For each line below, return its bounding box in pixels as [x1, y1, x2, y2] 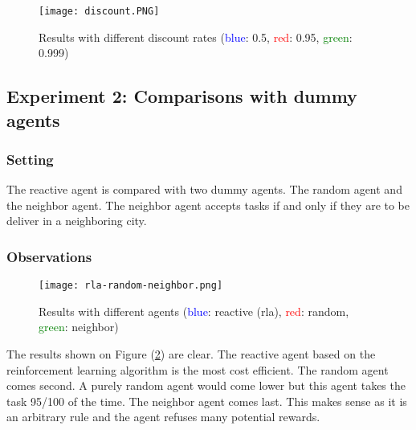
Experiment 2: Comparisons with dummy [6, 84, 357, 109]
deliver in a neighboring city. [6, 212, 147, 229]
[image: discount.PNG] [39, 6, 160, 17]
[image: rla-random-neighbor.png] [39, 280, 223, 292]
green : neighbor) [39, 318, 119, 335]
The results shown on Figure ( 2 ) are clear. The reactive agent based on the [6, 346, 376, 362]
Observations [6, 246, 92, 266]
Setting [6, 149, 54, 169]
